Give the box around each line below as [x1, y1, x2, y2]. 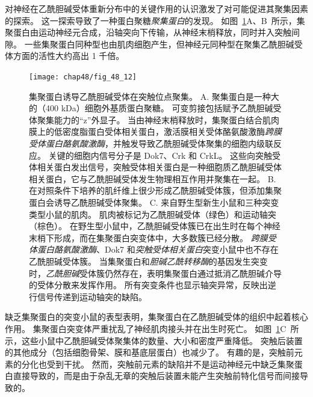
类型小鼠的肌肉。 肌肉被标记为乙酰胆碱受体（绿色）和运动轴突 [29, 208, 276, 220]
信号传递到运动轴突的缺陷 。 [37, 290, 147, 303]
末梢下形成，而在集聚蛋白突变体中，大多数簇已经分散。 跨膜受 [29, 231, 276, 244]
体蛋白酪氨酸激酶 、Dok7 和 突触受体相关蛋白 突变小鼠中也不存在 [29, 243, 279, 256]
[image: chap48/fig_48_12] [29, 72, 137, 81]
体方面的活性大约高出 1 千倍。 [5, 49, 125, 62]
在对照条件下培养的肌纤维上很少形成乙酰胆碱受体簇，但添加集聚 [29, 184, 282, 197]
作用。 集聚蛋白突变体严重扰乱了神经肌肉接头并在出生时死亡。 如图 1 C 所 [5, 322, 299, 334]
